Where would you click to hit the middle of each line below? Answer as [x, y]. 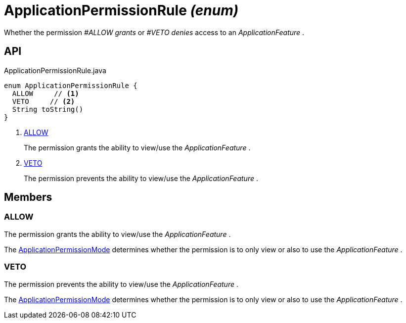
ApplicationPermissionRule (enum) [121, 10]
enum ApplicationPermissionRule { [71, 85]
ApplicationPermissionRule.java [55, 70]
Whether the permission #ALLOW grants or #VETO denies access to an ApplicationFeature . [154, 32]
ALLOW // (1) [45, 93]
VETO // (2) [44, 101]
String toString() [48, 109]
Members [28, 197]
